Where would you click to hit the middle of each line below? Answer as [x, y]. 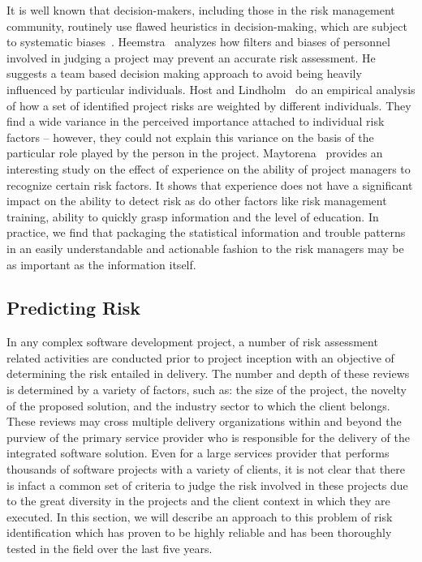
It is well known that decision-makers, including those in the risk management [201, 10]
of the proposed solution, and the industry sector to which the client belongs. [198, 405]
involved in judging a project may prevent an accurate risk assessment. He [191, 57]
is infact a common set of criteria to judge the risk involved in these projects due [207, 485]
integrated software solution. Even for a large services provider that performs [198, 453]
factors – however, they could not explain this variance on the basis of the [190, 137]
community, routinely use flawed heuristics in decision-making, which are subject [207, 26]
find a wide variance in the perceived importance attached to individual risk [196, 121]
